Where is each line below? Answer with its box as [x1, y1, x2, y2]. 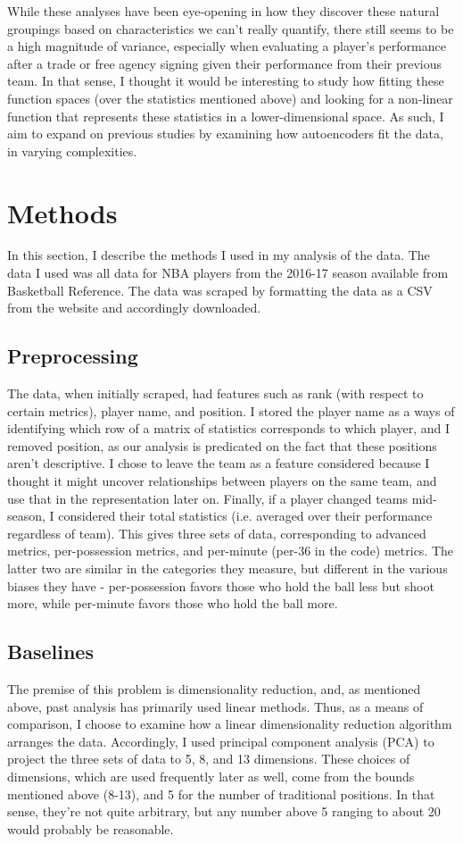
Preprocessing [7, 342, 138, 370]
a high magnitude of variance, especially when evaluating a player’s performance [7, 37, 446, 55]
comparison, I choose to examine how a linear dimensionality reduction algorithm [7, 714, 452, 733]
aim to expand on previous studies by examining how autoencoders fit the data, [7, 124, 443, 143]
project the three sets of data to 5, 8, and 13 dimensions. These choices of [7, 749, 410, 768]
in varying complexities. [7, 141, 137, 160]
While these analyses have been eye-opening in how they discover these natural [7, 2, 440, 20]
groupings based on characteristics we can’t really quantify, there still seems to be [7, 19, 454, 38]
